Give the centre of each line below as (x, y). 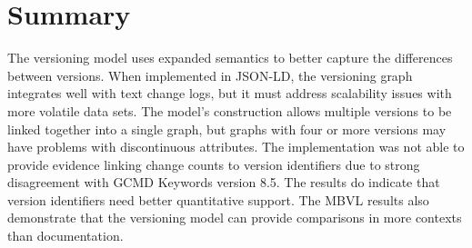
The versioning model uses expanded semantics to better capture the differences (230, 58)
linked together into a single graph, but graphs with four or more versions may (227, 129)
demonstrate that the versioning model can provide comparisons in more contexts (235, 218)
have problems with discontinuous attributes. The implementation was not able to (236, 147)
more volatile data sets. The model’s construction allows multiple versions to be (230, 110)
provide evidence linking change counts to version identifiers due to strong (214, 164)
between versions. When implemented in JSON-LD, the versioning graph (210, 75)
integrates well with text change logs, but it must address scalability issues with (230, 93)
